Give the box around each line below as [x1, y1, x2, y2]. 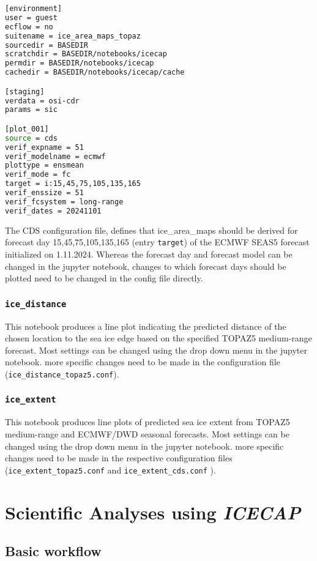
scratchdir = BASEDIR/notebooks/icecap [5, 50, 167, 59]
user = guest [5, 13, 58, 22]
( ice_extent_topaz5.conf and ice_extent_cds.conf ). [5, 463, 216, 476]
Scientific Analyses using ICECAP [5, 499, 301, 525]
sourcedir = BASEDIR [5, 40, 89, 50]
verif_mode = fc [5, 170, 71, 179]
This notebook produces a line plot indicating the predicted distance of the [5, 319, 286, 332]
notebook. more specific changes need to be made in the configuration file [5, 355, 280, 368]
